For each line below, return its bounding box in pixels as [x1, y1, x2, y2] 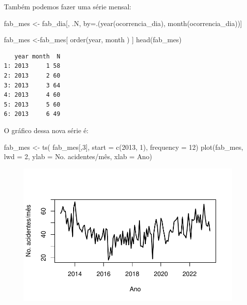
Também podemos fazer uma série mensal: [4, 1, 132, 11]
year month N [14, 53, 60, 60]
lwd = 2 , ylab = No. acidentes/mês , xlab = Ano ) [4, 151, 152, 162]
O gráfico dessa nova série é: [4, 125, 89, 135]
